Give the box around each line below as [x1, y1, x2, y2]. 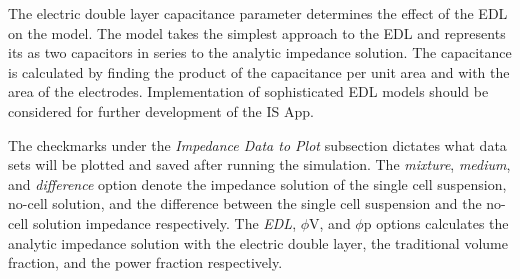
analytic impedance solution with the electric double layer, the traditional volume [8, 232, 508, 253]
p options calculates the [363, 212, 509, 233]
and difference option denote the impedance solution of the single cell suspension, [8, 173, 507, 194]
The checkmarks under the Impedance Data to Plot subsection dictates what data [8, 134, 507, 155]
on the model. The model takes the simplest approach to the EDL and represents [8, 22, 506, 43]
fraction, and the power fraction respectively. [8, 252, 283, 273]
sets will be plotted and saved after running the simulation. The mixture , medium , [8, 154, 511, 175]
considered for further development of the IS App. [8, 100, 314, 121]
